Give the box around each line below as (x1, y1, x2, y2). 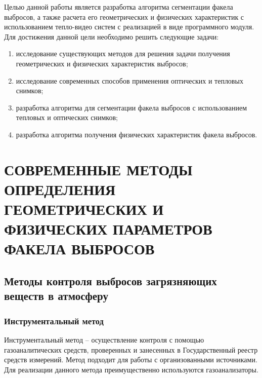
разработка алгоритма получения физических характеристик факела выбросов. (16, 129, 257, 139)
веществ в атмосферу (4, 288, 108, 304)
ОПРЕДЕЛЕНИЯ (4, 178, 116, 199)
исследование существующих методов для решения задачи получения (16, 48, 230, 59)
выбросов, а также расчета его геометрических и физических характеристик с (4, 11, 244, 22)
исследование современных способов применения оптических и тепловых (16, 75, 243, 86)
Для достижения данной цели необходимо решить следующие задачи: (4, 31, 219, 42)
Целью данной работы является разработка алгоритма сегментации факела (4, 2, 233, 12)
